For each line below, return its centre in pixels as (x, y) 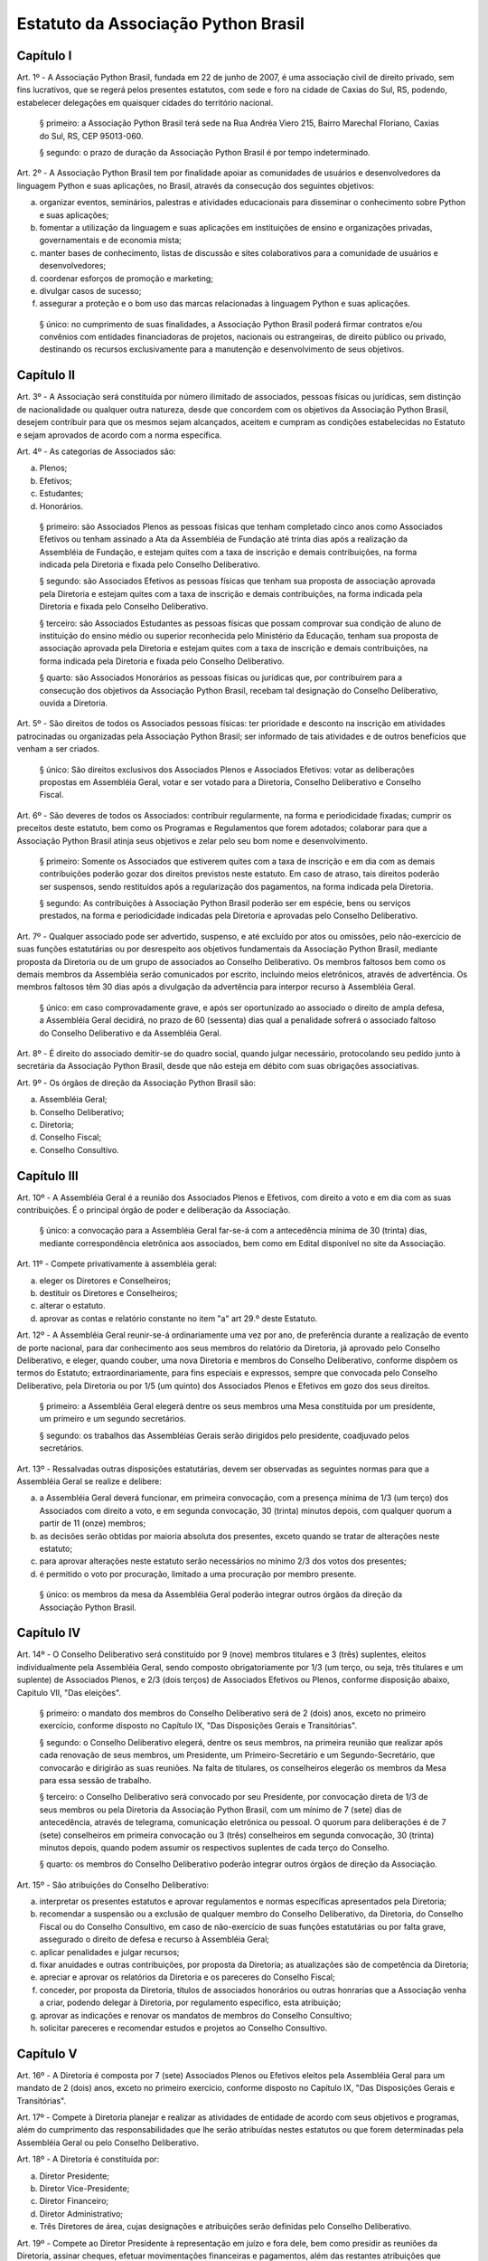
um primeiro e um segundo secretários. (113, 1419)
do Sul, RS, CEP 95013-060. (91, 136)
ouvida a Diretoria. (74, 703)
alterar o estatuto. (72, 1306)
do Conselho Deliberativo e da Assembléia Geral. (130, 1033)
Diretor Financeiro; (74, 2201)
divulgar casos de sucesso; (90, 290)
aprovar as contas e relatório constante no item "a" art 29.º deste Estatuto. (178, 1318)
